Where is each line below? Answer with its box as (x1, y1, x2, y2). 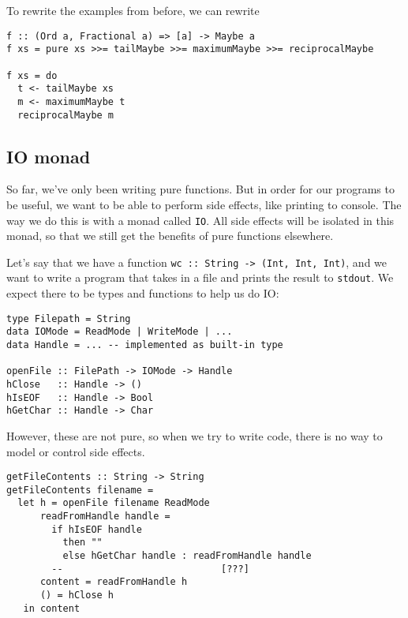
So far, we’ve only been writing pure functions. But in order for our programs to (6, 181, 395, 197)
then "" (62, 537, 103, 549)
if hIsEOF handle (51, 523, 142, 535)
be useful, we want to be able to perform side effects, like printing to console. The (6, 196, 402, 212)
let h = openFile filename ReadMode (17, 497, 210, 509)
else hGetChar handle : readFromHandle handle (62, 550, 312, 562)
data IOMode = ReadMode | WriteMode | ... (6, 326, 233, 338)
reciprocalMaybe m (17, 109, 114, 121)
